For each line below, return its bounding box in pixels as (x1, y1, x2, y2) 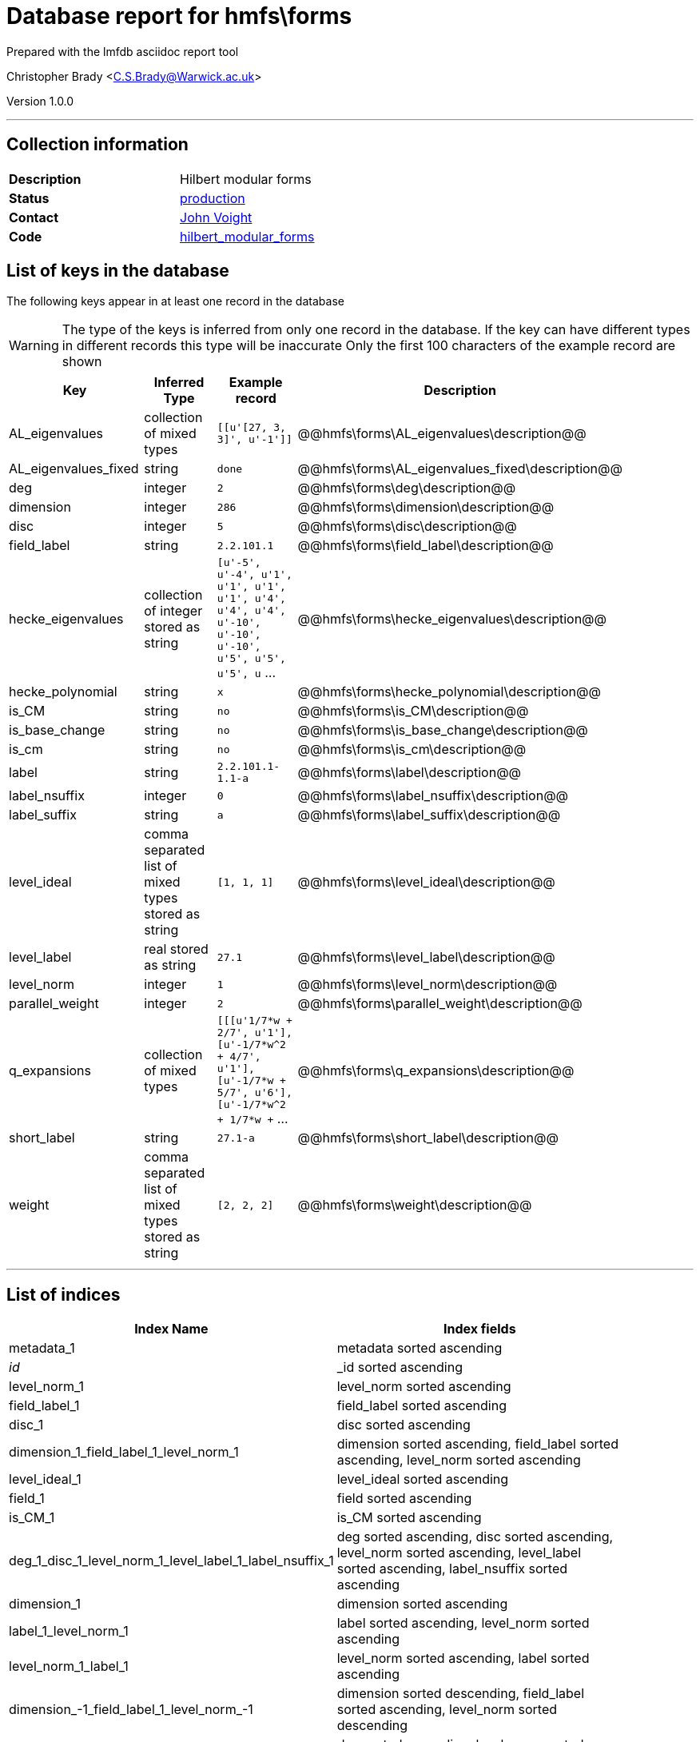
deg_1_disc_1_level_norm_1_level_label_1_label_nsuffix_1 (9, 1553, 334, 1569)
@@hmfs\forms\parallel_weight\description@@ (297, 995, 583, 1012)
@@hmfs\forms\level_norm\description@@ (297, 976, 558, 993)
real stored (144, 941, 209, 958)
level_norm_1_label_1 (9, 1658, 129, 1675)
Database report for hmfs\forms (6, 2, 352, 30)
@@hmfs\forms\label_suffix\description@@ (297, 807, 561, 823)
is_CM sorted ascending (336, 1509, 482, 1526)
